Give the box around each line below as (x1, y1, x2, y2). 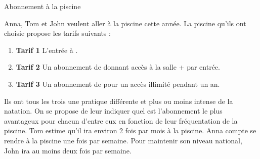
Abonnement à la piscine (4, 1, 81, 11)
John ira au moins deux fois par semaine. (4, 145, 132, 155)
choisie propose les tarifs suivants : (4, 28, 111, 38)
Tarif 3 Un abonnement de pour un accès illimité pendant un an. (16, 78, 220, 89)
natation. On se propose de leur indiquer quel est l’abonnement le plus (4, 105, 223, 116)
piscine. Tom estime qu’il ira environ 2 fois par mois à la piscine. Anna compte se (4, 125, 256, 136)
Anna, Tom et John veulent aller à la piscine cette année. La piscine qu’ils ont (4, 18, 246, 28)
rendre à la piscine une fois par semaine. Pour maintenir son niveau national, (4, 135, 242, 145)
